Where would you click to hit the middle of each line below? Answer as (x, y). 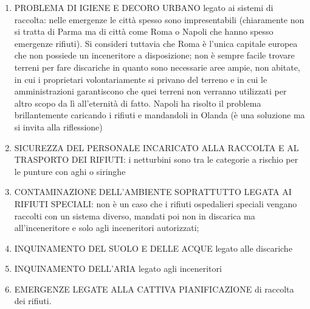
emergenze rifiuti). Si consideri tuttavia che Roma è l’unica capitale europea (156, 43)
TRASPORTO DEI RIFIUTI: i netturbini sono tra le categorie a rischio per (156, 159)
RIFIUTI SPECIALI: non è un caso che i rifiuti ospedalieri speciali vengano (156, 203)
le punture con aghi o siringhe (70, 171)
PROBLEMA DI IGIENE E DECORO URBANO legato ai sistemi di (144, 7)
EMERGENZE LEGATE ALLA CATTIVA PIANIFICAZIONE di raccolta (154, 289)
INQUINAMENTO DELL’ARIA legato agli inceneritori (118, 268)
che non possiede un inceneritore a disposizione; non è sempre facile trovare (154, 55)
